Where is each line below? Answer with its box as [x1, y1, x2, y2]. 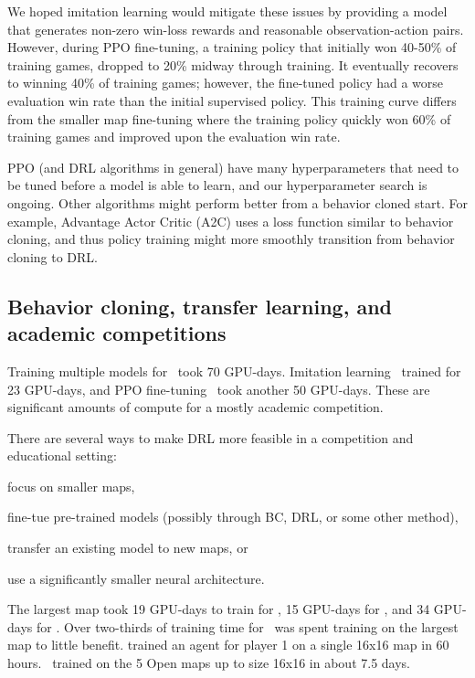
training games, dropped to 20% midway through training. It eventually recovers [7, 55, 459, 74]
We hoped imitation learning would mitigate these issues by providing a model [7, 2, 448, 20]
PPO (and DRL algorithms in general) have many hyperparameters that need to [7, 157, 459, 176]
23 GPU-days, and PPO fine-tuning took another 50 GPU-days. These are [7, 379, 430, 398]
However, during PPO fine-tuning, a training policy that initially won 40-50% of [7, 37, 457, 57]
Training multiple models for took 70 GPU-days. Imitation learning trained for [7, 361, 461, 380]
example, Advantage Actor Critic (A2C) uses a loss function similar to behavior [7, 211, 454, 230]
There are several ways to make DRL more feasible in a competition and [7, 428, 414, 447]
